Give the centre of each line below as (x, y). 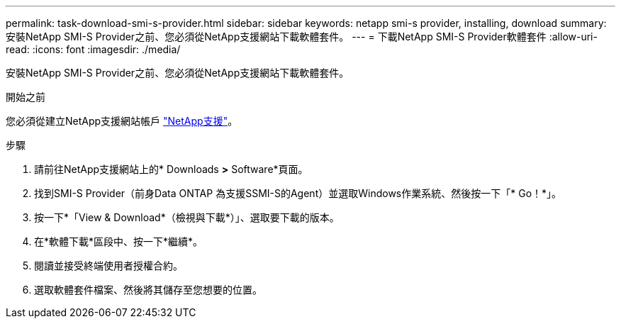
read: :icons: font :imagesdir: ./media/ (93, 49)
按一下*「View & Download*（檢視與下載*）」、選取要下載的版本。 (187, 217)
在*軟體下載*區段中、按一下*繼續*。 (119, 241)
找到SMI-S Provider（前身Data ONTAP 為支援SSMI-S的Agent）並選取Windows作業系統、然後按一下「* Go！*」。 (298, 193)
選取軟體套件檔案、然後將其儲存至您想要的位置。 (148, 290)
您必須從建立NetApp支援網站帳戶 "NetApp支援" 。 (122, 121)
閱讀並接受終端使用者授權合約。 (108, 266)
